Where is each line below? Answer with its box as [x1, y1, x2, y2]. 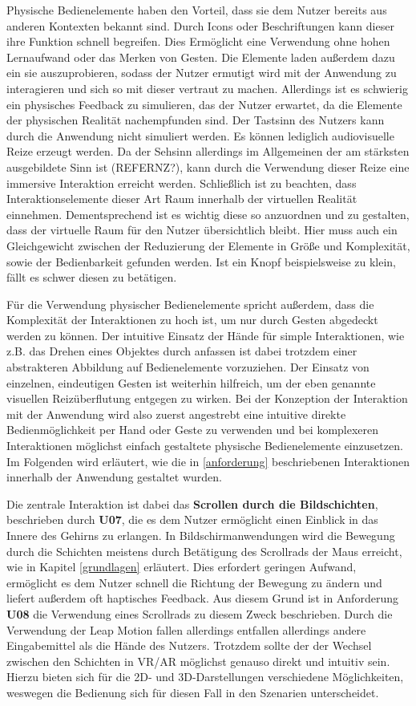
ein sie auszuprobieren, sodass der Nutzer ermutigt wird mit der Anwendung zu [6, 64, 397, 81]
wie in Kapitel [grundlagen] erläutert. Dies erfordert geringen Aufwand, [6, 558, 357, 575]
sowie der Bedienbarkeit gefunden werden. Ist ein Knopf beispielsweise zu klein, [6, 253, 397, 270]
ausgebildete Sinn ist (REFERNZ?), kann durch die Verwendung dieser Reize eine [6, 158, 410, 175]
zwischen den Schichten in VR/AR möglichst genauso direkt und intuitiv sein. [6, 652, 390, 669]
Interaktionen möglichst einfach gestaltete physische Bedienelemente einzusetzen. [6, 437, 403, 454]
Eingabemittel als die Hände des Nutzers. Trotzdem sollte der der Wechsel [6, 637, 372, 654]
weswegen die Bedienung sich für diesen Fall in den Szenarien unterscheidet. [6, 684, 379, 700]
